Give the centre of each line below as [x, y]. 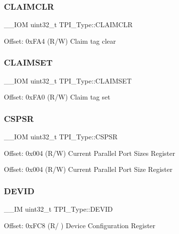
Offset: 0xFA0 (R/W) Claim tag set [57, 97]
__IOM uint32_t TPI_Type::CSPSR [61, 137]
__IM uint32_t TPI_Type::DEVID [58, 209]
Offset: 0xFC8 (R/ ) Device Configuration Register [80, 225]
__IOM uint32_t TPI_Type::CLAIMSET [68, 80]
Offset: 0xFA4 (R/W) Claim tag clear [60, 41]
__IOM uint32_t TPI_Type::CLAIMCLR [68, 25]
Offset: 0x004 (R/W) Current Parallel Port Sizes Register [89, 153]
